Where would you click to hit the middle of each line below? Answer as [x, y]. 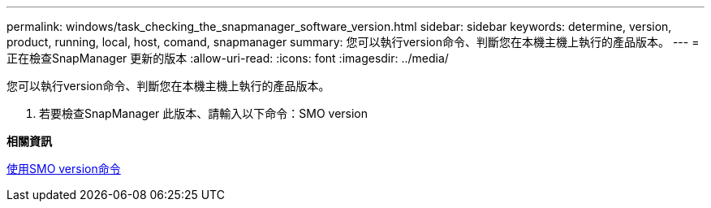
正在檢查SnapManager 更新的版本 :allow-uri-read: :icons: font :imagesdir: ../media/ [228, 58]
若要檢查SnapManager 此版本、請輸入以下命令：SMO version [204, 113]
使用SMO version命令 [64, 169]
